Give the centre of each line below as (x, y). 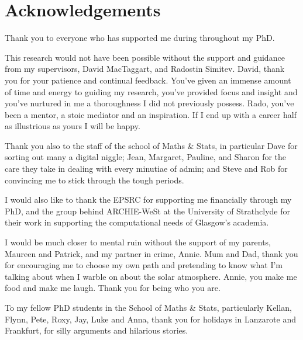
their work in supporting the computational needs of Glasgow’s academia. (137, 222)
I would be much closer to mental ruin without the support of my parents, (138, 242)
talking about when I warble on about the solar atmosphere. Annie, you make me (151, 276)
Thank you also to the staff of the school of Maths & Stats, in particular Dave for (151, 145)
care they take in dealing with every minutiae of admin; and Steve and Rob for (146, 169)
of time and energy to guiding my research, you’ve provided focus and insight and (151, 91)
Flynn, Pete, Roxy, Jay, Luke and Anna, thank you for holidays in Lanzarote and (151, 319)
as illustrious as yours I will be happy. (73, 126)
